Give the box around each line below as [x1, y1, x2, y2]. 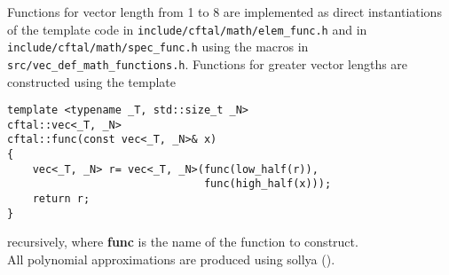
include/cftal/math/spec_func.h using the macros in [7, 37, 309, 56]
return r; [32, 192, 91, 206]
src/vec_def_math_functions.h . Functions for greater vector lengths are [7, 54, 408, 73]
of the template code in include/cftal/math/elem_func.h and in [7, 20, 367, 38]
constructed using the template [7, 72, 176, 90]
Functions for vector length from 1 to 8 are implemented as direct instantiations [7, 3, 442, 20]
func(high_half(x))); [203, 177, 332, 191]
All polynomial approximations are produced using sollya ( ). [7, 250, 335, 268]
